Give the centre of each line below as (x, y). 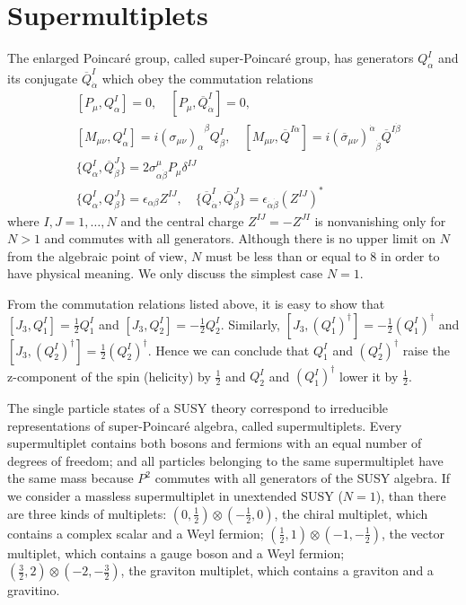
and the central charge (182, 220)
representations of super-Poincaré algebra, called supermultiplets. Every (205, 425)
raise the (426, 350)
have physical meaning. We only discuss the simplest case (165, 273)
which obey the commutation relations (207, 78)
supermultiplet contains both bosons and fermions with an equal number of (215, 443)
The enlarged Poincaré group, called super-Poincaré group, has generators (211, 58)
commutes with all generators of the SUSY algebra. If (303, 478)
